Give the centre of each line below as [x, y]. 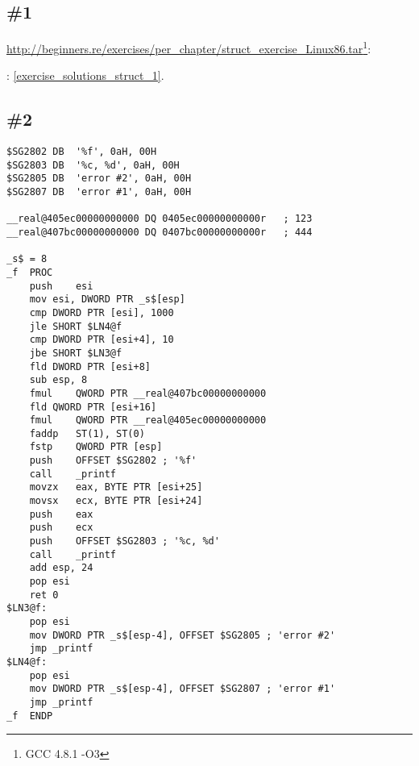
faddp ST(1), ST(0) [87, 433]
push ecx [61, 528]
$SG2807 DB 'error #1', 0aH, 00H [99, 192]
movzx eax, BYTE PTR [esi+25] [116, 487]
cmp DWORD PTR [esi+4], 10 [102, 340]
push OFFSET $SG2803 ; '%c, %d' [124, 541]
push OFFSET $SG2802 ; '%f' [113, 461]
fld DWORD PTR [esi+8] [90, 366]
